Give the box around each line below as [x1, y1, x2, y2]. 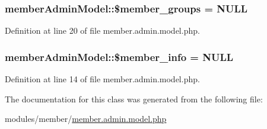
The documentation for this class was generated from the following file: [5, 92, 263, 105]
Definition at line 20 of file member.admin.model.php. [5, 24, 200, 37]
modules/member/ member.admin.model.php [5, 112, 167, 125]
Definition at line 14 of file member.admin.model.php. [5, 73, 200, 85]
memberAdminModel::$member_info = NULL [5, 49, 234, 64]
